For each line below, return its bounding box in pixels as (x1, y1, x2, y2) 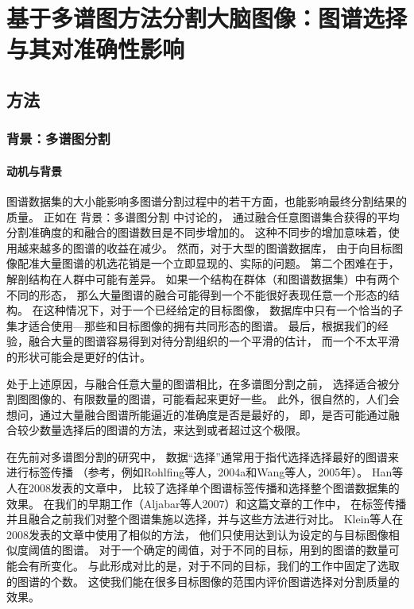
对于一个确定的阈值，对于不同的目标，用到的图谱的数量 (99, 542, 389, 558)
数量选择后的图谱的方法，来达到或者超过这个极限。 (39, 422, 307, 438)
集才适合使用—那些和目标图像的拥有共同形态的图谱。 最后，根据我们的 (6, 317, 377, 333)
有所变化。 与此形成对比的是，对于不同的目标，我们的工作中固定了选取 (28, 557, 400, 574)
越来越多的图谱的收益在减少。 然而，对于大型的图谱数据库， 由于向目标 (17, 239, 393, 256)
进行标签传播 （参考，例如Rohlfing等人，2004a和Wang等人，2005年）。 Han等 (6, 464, 404, 480)
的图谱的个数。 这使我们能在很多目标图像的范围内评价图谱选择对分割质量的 (6, 572, 400, 589)
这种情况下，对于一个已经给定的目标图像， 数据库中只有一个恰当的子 (43, 302, 404, 318)
